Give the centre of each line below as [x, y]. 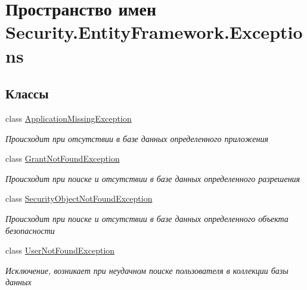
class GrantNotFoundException [63, 158]
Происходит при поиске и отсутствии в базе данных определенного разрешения [153, 178]
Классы [27, 93]
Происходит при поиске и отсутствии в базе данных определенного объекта [147, 218]
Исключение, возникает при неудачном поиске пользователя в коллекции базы [147, 270]
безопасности [30, 230]
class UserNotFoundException [60, 250]
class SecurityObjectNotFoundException [79, 198]
